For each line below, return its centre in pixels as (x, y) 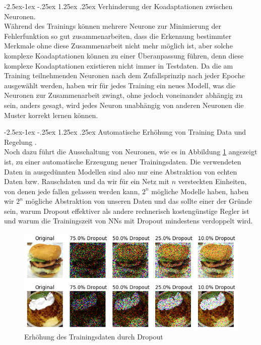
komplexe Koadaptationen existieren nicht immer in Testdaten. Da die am (119, 65)
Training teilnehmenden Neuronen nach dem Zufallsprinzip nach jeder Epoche (124, 75)
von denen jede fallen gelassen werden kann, (72, 191)
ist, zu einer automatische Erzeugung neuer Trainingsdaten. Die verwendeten (123, 161)
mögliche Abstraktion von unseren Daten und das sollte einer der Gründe (139, 201)
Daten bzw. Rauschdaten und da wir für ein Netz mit (87, 181)
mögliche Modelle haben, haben (200, 191)
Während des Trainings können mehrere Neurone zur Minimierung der (113, 26)
